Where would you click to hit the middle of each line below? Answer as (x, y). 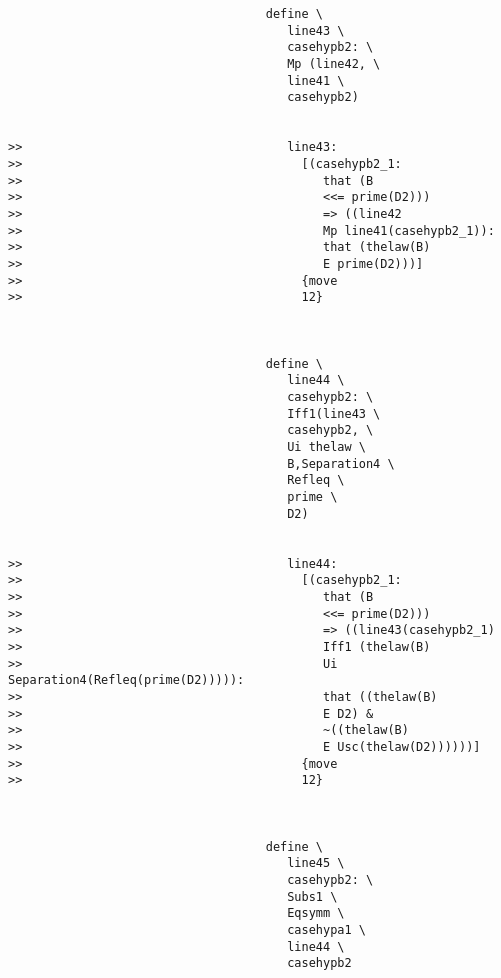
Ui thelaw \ (326, 447)
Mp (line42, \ (334, 63)
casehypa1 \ (326, 930)
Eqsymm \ (316, 913)
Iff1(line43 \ (334, 413)
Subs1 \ (312, 896)
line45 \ (316, 863)
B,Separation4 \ (341, 463)
